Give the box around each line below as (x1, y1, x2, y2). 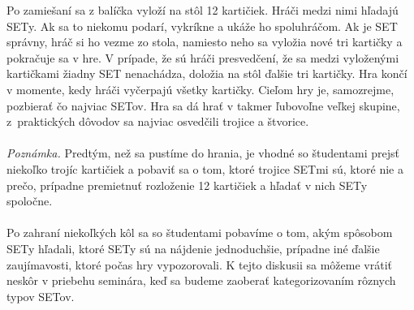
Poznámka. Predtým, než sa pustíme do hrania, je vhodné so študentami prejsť (6, 144, 399, 161)
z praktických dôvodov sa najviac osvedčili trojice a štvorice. (6, 113, 309, 130)
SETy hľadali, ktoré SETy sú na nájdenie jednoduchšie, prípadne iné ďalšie (6, 239, 380, 256)
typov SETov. (6, 287, 75, 304)
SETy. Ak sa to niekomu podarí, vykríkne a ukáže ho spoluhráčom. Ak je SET (6, 17, 398, 34)
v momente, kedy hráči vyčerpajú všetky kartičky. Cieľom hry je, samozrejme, (6, 80, 395, 97)
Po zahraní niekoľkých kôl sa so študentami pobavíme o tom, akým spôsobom (6, 224, 393, 241)
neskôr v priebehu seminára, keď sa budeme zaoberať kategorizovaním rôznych (6, 272, 396, 289)
